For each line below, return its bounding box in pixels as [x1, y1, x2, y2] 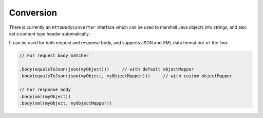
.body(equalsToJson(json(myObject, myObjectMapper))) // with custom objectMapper [19, 73, 233, 79]
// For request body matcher [19, 53, 89, 58]
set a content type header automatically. [9, 31, 90, 36]
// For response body [19, 87, 71, 92]
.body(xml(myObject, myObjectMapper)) [19, 101, 112, 106]
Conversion [9, 7, 57, 18]
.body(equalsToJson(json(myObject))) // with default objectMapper [19, 67, 194, 72]
